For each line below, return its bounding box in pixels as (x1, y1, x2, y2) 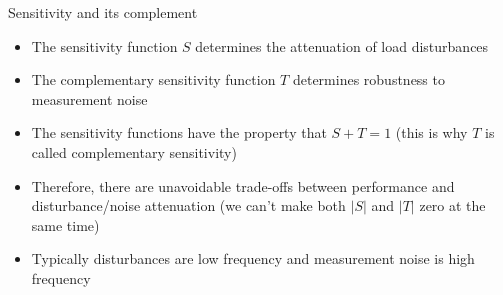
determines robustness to (292, 69, 445, 90)
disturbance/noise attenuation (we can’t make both (31, 195, 346, 216)
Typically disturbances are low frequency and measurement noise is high (31, 248, 475, 269)
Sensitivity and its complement (8, 2, 198, 22)
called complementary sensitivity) (31, 141, 237, 162)
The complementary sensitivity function (31, 69, 276, 90)
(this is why (395, 122, 468, 143)
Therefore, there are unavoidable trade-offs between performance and (31, 175, 455, 196)
